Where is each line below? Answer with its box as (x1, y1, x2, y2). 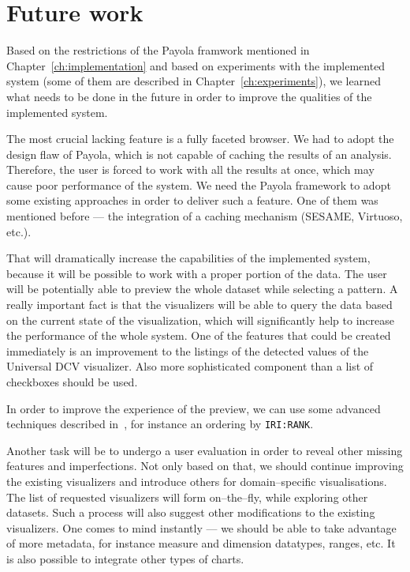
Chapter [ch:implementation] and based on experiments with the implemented (6, 57, 386, 73)
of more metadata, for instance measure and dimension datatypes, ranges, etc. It (6, 535, 396, 551)
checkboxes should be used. (6, 374, 138, 389)
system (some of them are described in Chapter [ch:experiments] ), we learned (6, 73, 381, 89)
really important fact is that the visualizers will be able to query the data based (6, 296, 393, 313)
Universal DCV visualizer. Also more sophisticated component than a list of (6, 358, 374, 374)
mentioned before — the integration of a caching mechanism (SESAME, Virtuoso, (6, 208, 403, 224)
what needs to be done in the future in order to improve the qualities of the (6, 88, 372, 104)
